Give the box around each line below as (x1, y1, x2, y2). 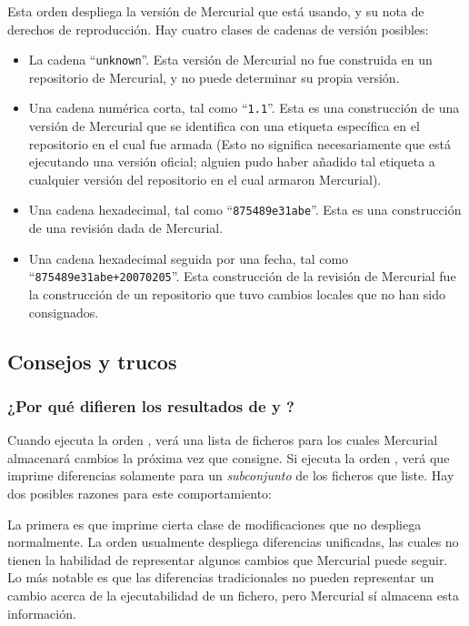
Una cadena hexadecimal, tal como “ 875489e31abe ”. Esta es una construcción (28, 200, 462, 219)
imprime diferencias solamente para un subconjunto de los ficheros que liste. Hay (7, 466, 454, 485)
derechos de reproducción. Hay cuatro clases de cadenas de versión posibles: (7, 19, 429, 38)
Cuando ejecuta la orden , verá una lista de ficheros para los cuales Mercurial (7, 430, 438, 449)
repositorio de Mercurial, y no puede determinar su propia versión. (28, 67, 400, 86)
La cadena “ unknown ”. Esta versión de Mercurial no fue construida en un (28, 50, 433, 69)
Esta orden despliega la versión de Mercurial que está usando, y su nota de (7, 2, 424, 20)
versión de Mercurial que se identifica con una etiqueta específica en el (28, 116, 420, 136)
